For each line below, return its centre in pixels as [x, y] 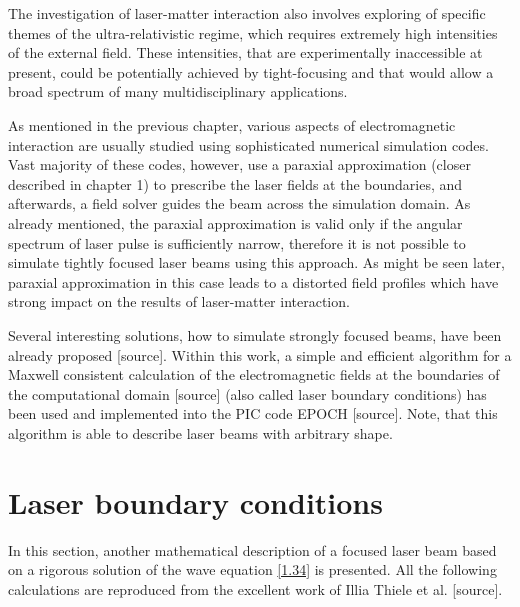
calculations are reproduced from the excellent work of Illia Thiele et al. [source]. [255, 588]
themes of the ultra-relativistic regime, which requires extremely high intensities [253, 32]
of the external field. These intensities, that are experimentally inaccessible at [245, 52]
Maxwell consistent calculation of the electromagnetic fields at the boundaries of [254, 374]
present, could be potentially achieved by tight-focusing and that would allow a [251, 71]
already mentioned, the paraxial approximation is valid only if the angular [235, 222]
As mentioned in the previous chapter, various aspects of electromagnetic [232, 124]
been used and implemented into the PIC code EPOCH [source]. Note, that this [253, 413]
